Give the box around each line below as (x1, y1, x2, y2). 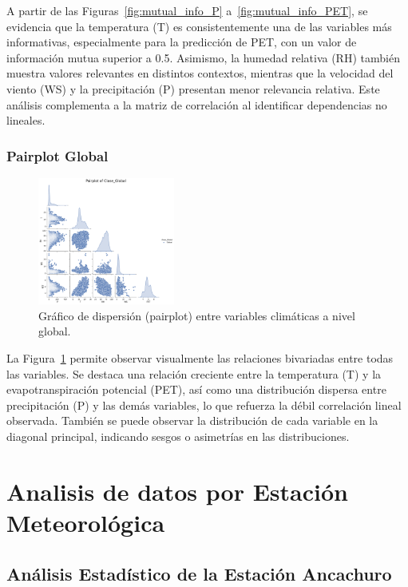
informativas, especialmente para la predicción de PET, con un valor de (6, 34, 357, 50)
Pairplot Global (6, 145, 109, 165)
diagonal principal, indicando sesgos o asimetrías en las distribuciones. (6, 428, 350, 445)
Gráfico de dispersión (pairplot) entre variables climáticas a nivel (38, 307, 355, 323)
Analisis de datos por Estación (6, 474, 348, 507)
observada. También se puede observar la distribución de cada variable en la (6, 412, 378, 429)
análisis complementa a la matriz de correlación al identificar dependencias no (6, 96, 387, 113)
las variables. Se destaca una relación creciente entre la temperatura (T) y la (6, 365, 382, 382)
